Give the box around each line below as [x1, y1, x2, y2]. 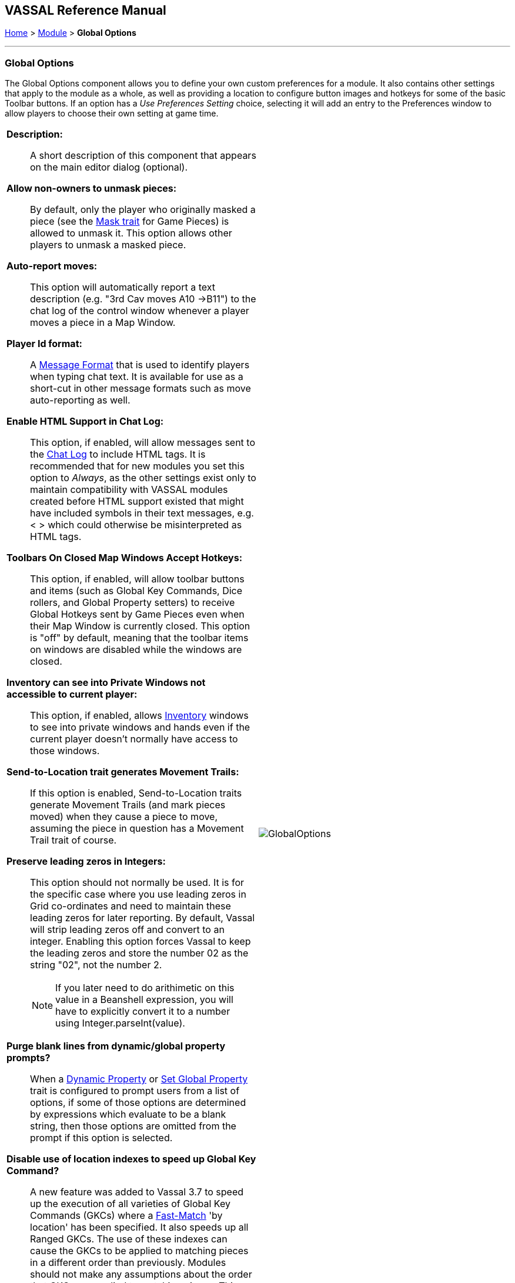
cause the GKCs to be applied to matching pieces [30, 1245, 249, 1257]
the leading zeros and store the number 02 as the [30, 947, 249, 959]
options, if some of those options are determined [30, 1097, 246, 1109]
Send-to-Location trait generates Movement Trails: [6, 766, 239, 778]
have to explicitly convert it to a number [55, 1005, 230, 1018]
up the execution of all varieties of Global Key [30, 1198, 230, 1210]
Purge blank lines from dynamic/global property [6, 1040, 226, 1052]
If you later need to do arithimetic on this [55, 982, 235, 994]
